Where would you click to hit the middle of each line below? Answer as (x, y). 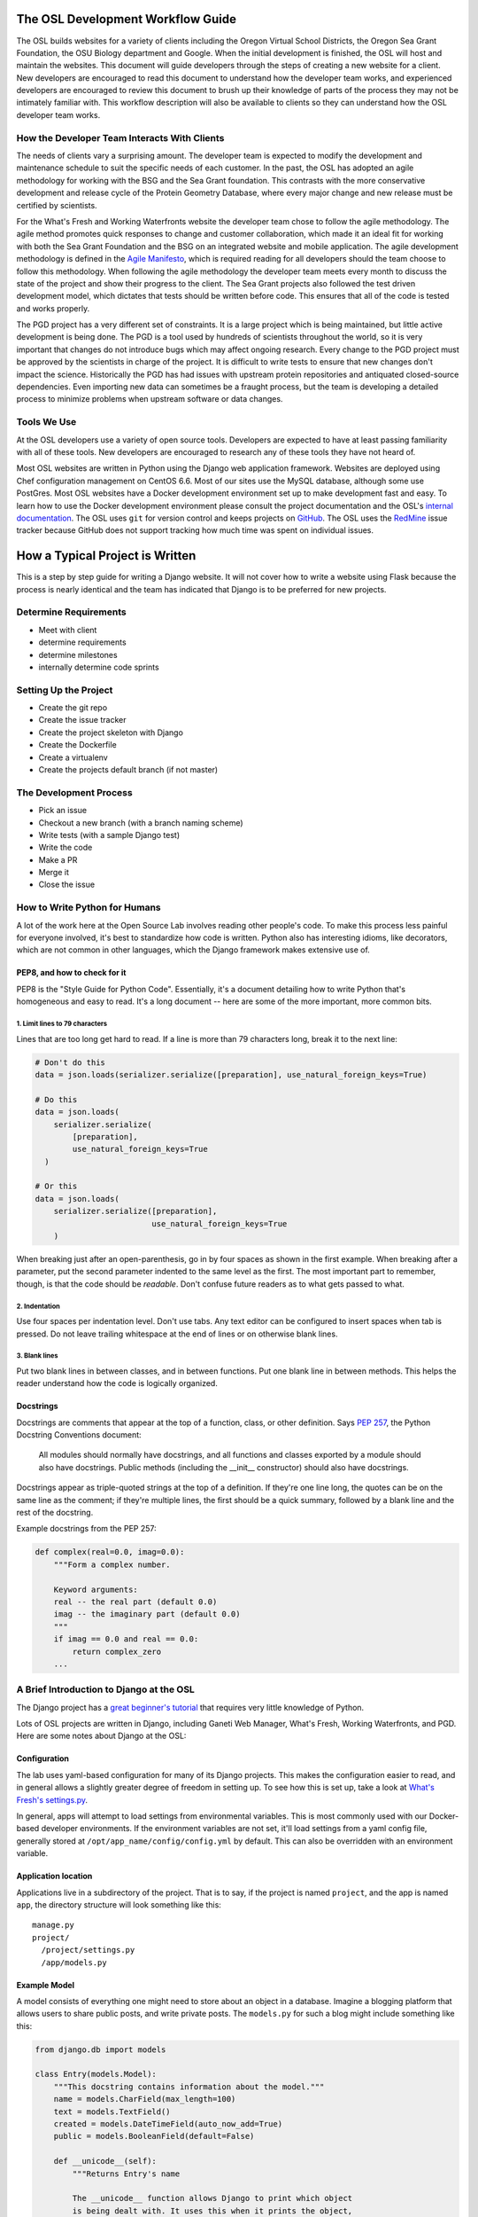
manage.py (53, 1925)
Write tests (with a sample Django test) (109, 834)
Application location (54, 1876)
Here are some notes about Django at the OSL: (101, 1736)
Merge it (54, 873)
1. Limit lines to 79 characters (62, 1023)
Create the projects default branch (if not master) (128, 770)
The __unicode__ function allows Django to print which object (212, 2198)
